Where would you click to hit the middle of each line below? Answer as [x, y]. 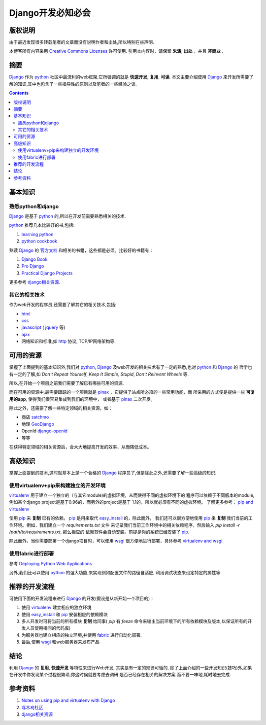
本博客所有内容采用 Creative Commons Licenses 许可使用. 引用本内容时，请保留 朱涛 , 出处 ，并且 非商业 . [116, 51]
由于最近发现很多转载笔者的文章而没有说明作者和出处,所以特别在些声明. [82, 42]
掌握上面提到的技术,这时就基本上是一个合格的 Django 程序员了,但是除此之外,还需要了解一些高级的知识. [113, 473]
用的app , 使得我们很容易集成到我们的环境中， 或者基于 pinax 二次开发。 [82, 399]
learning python [37, 234]
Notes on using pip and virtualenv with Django [68, 700]
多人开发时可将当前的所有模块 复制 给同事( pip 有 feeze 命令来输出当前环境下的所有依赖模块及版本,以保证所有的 [134, 621]
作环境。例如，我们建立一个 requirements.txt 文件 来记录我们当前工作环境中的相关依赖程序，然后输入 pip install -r [124, 525]
